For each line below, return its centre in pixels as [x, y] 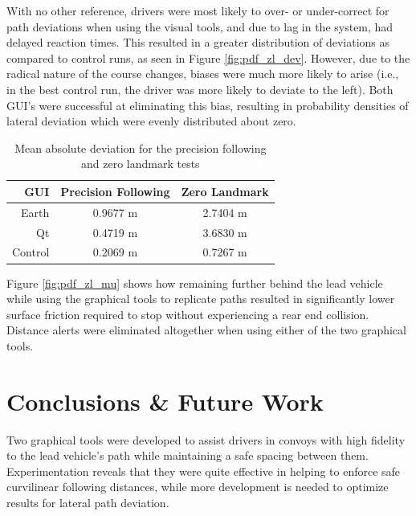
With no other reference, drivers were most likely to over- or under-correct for [198, 10]
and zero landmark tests [141, 164]
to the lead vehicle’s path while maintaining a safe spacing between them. [188, 455]
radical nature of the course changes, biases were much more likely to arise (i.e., [203, 74]
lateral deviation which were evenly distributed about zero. [151, 121]
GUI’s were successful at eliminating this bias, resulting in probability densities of [208, 105]
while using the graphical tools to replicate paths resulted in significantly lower [201, 299]
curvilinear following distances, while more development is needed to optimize [198, 487]
